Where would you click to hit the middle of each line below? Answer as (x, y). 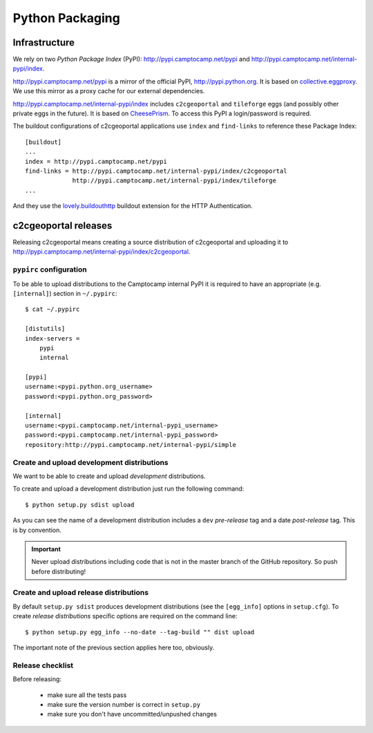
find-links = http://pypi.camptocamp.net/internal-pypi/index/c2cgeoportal (156, 171)
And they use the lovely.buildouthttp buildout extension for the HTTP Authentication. (133, 206)
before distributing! (59, 571)
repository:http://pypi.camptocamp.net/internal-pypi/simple (131, 445)
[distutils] (45, 329)
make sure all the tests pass (87, 695)
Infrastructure (44, 42)
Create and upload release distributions (80, 593)
